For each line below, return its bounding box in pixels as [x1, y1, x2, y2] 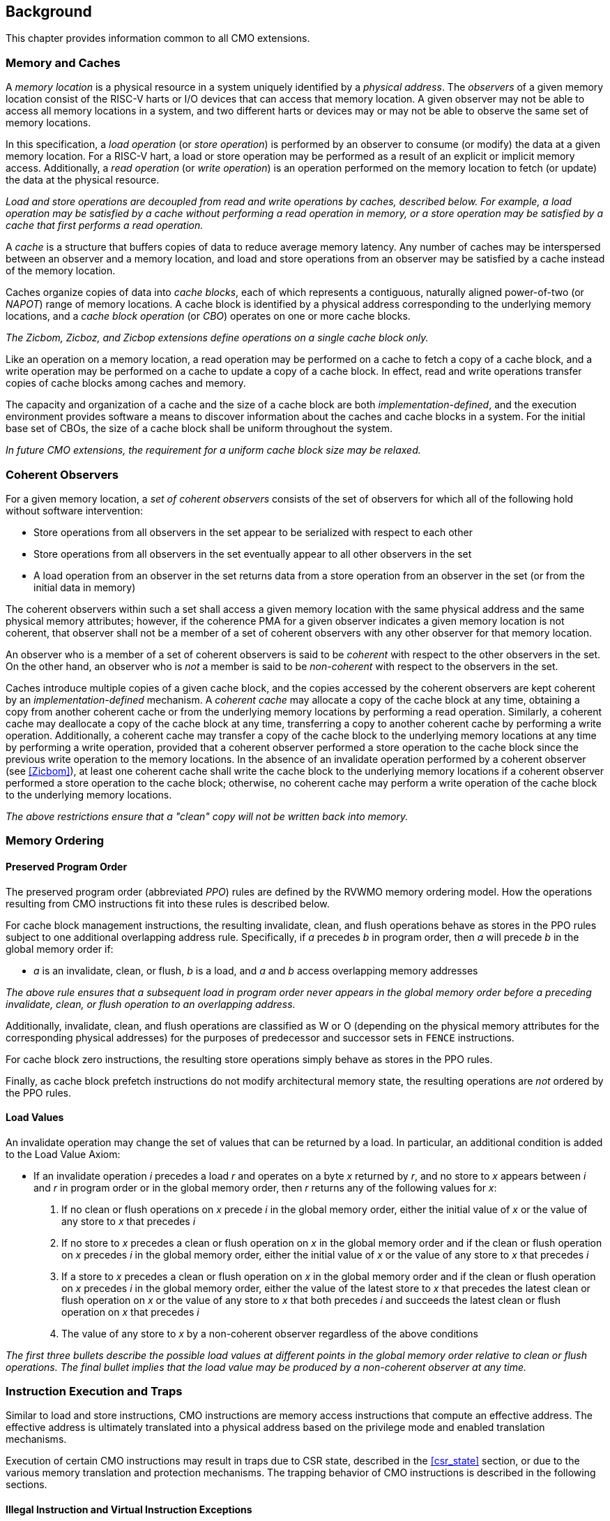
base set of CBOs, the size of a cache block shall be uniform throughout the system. [6, 422, 392, 435]
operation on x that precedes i [61, 1305, 199, 1318]
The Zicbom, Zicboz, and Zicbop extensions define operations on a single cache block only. [6, 332, 429, 344]
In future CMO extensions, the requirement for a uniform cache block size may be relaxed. [6, 444, 421, 457]
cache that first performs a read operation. [6, 219, 204, 232]
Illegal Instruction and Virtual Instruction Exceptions [6, 1504, 252, 1516]
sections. [6, 1478, 47, 1491]
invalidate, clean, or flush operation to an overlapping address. [6, 997, 296, 1010]
